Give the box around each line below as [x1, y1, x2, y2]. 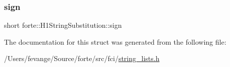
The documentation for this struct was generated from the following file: [4, 36, 226, 47]
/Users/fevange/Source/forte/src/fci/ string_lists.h [4, 53, 160, 64]
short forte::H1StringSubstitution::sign [4, 20, 122, 30]
